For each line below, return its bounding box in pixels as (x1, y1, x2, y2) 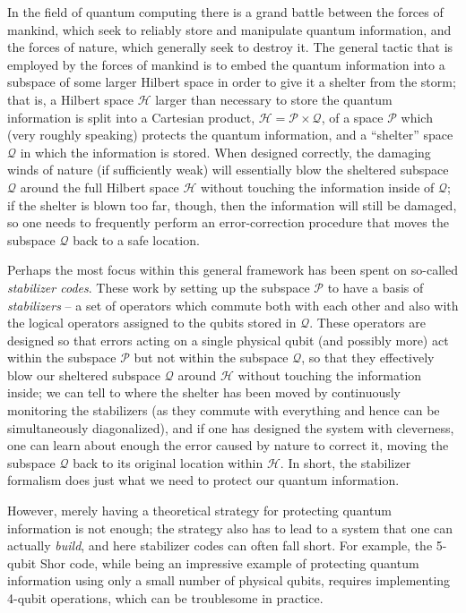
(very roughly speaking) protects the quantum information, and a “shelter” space (7, 125, 453, 144)
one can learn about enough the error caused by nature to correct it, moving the (7, 436, 449, 455)
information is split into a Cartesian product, (7, 107, 255, 126)
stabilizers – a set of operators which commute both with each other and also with (7, 295, 459, 314)
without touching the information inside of (201, 177, 435, 196)
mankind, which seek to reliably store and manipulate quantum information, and (7, 20, 452, 38)
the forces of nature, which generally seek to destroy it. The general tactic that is (7, 38, 453, 56)
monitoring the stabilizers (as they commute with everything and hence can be (7, 401, 440, 420)
